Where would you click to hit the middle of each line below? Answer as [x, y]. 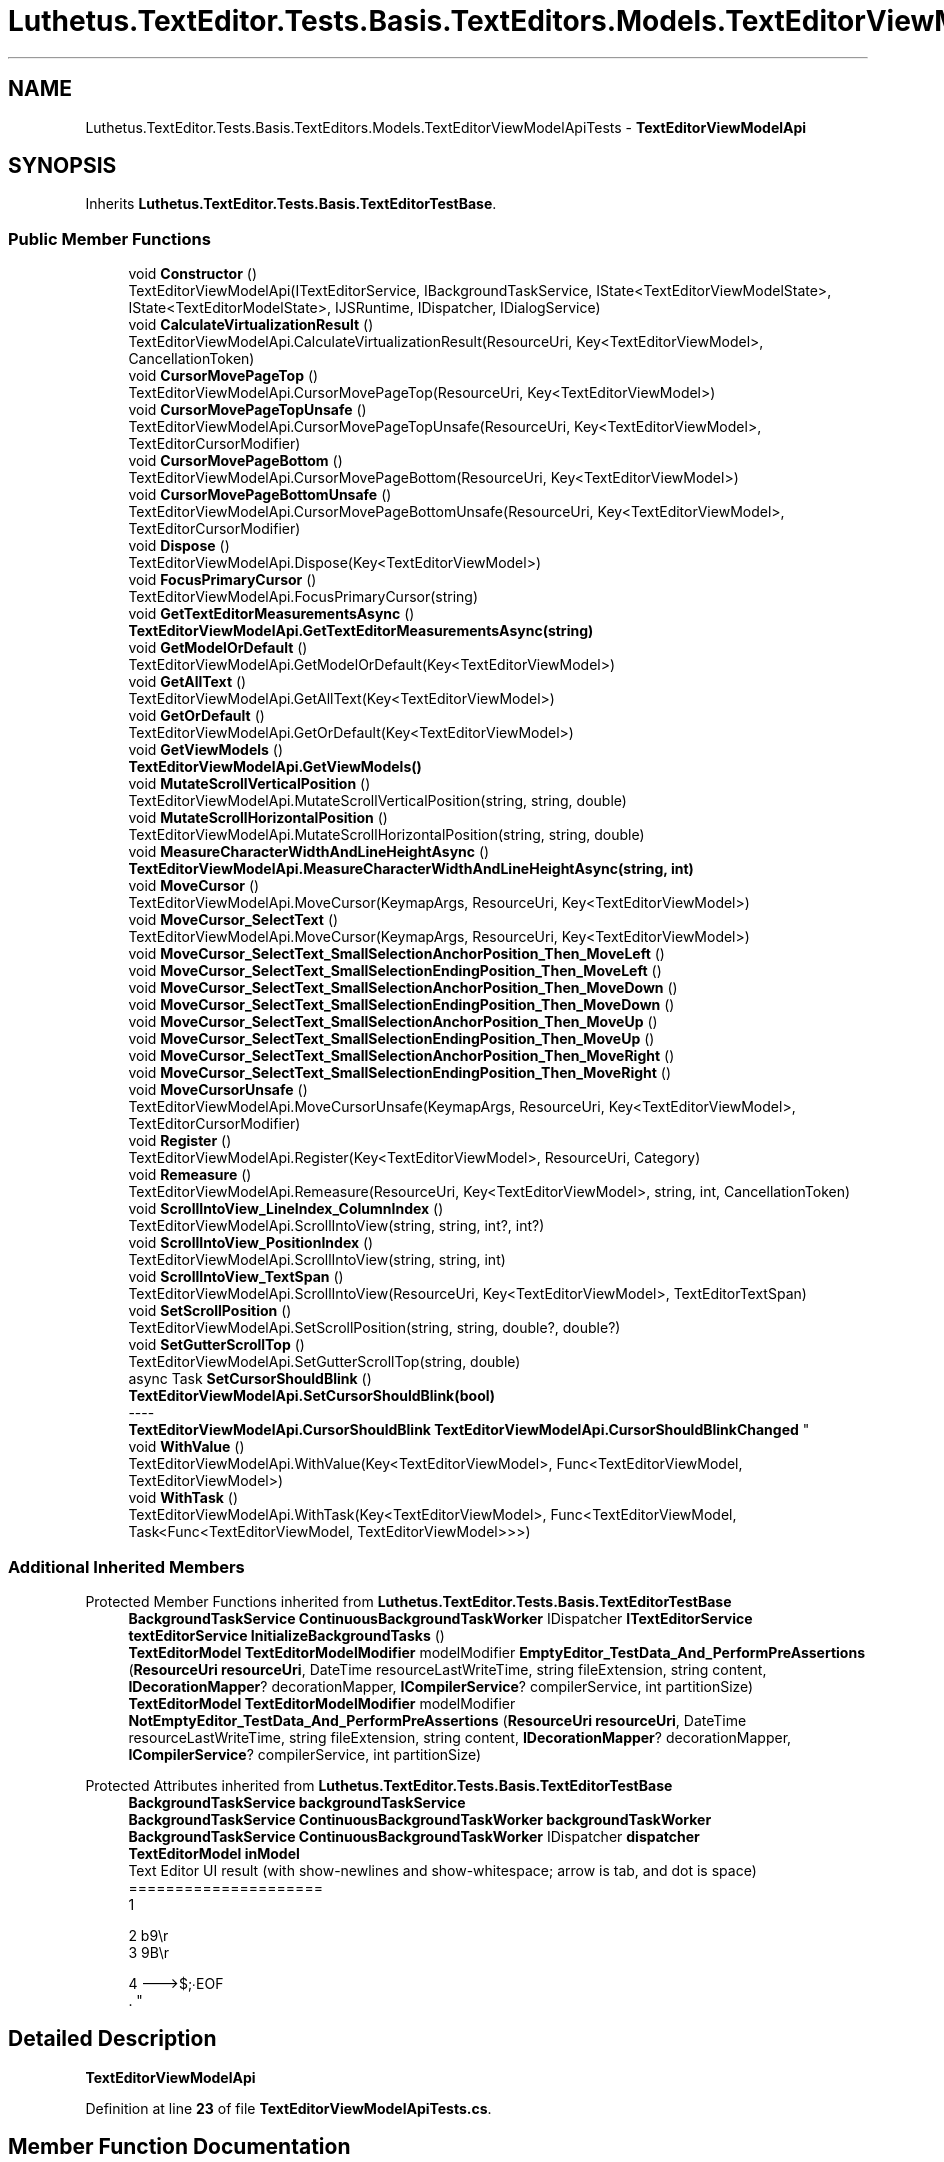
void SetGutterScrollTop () [216, 1345]
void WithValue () [186, 1447]
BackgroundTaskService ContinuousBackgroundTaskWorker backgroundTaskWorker [420, 1819]
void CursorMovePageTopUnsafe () [247, 410]
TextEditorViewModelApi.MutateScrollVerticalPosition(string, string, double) [377, 801]
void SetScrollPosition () [210, 1311]
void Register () [180, 1141]
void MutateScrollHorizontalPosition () [258, 818]
